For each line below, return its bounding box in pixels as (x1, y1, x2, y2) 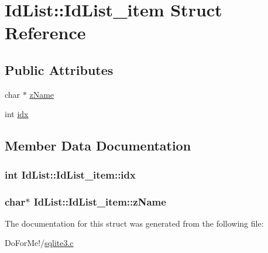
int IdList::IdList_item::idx (5, 167, 136, 182)
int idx (5, 108, 29, 120)
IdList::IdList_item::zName (33, 194, 166, 208)
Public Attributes (5, 60, 114, 78)
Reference (5, 20, 86, 45)
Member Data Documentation (5, 136, 191, 155)
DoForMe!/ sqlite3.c (5, 237, 74, 249)
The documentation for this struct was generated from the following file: (5, 217, 264, 229)
